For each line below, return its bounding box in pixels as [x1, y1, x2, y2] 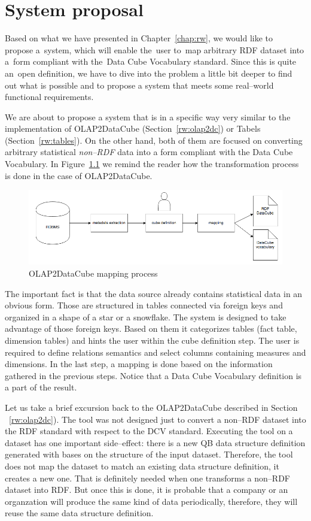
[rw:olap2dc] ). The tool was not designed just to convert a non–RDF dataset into [9, 413, 306, 425]
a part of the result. [5, 381, 77, 393]
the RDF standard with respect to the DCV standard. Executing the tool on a [5, 425, 293, 437]
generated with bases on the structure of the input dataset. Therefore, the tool [5, 448, 293, 461]
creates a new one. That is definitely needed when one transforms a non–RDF [5, 471, 290, 484]
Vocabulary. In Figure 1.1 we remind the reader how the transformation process [5, 157, 299, 170]
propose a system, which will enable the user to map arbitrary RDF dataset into [5, 43, 304, 56]
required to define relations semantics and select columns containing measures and [5, 346, 306, 358]
